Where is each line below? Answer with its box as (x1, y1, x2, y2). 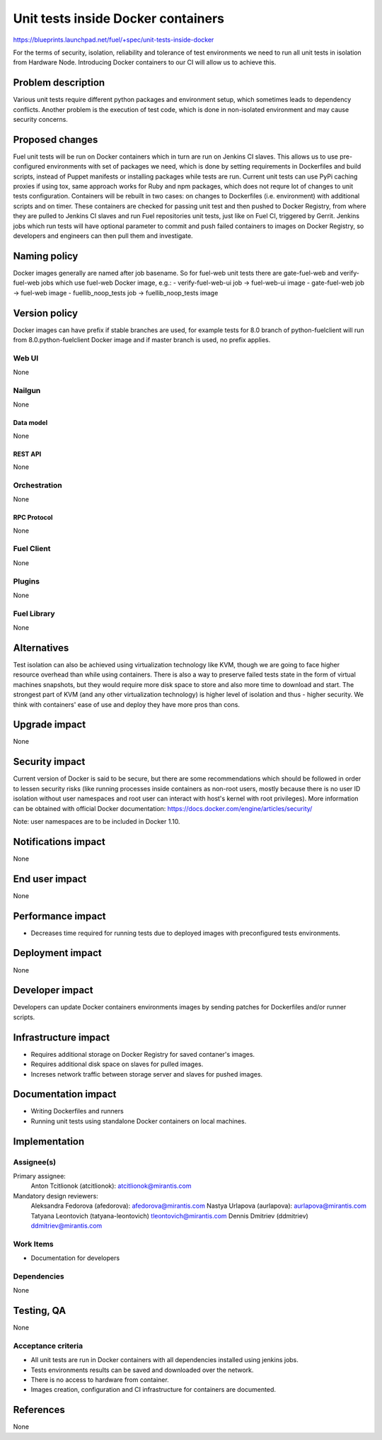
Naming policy (13, 250, 79, 262)
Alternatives (13, 642, 69, 654)
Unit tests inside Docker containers (13, 11, 225, 26)
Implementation (13, 1135, 85, 1147)
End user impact (13, 873, 87, 885)
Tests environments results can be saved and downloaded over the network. (30, 1366, 254, 1374)
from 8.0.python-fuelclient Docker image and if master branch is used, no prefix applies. (13, 336, 271, 344)
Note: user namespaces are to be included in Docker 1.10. (13, 817, 180, 825)
